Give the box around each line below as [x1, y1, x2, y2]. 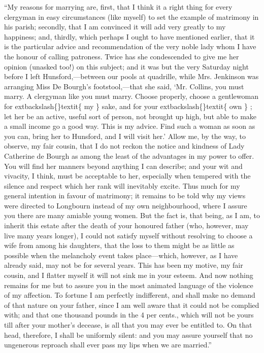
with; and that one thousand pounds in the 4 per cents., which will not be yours [4, 309, 254, 320]
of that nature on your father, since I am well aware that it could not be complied [4, 299, 259, 310]
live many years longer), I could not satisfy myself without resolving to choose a [4, 230, 253, 240]
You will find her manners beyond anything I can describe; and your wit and [4, 160, 243, 171]
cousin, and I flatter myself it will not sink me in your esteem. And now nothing [4, 270, 253, 280]
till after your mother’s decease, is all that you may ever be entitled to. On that [4, 320, 252, 330]
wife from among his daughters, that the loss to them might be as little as [4, 240, 235, 251]
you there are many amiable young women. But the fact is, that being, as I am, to [4, 210, 260, 221]
